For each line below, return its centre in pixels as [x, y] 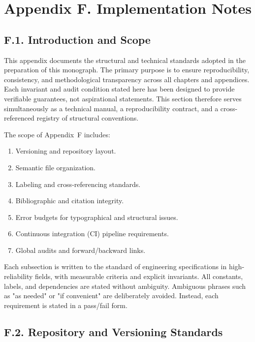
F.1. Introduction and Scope [77, 39]
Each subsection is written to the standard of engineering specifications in [115, 266]
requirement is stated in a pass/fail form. [66, 305]
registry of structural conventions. [88, 118]
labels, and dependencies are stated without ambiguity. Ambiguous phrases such [125, 286]
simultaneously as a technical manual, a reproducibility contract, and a [111, 108]
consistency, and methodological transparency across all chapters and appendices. [127, 79]
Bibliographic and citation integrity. [70, 201]
